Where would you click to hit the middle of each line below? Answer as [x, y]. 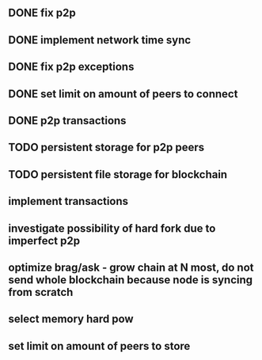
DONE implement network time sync [100, 40]
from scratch [41, 292]
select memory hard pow [71, 319]
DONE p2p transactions [67, 121]
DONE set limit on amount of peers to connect [123, 94]
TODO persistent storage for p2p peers [106, 148]
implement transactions [68, 201]
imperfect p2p [44, 241]
